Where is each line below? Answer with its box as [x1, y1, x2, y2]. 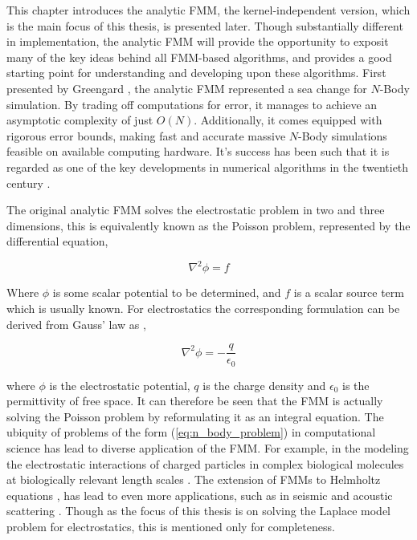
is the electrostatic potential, [49, 376, 190, 393]
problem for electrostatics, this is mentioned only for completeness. [6, 518, 335, 535]
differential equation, [6, 233, 108, 250]
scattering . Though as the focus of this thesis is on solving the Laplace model [6, 502, 390, 519]
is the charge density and [202, 376, 326, 393]
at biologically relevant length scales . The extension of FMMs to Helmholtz [6, 471, 381, 488]
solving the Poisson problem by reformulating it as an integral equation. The [6, 408, 384, 424]
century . [6, 174, 51, 191]
